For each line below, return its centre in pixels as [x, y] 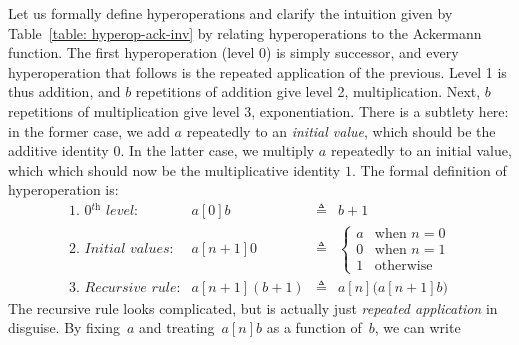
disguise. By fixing [64, 327]
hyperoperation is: [63, 189]
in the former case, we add [89, 130]
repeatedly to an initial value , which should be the [341, 130]
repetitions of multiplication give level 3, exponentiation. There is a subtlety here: [258, 110]
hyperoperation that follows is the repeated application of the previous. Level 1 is [257, 71]
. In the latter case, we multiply [217, 150]
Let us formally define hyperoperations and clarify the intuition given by [230, 13]
